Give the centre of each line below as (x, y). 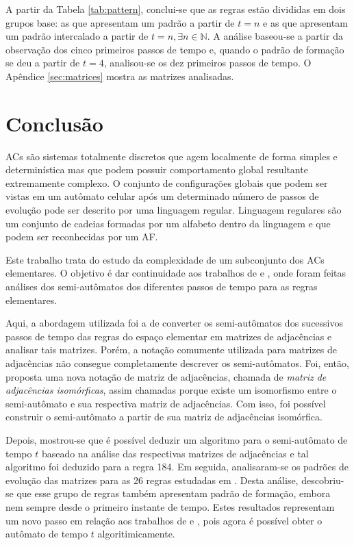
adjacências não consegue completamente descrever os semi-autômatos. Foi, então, (177, 363)
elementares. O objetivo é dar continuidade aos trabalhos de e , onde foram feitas (176, 273)
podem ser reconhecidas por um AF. (82, 237)
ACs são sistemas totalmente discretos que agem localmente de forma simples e (172, 156)
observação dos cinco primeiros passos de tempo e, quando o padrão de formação (175, 49)
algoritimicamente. (136, 534)
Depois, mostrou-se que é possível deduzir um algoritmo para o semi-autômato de (177, 439)
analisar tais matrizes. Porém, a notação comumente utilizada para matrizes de (172, 350)
